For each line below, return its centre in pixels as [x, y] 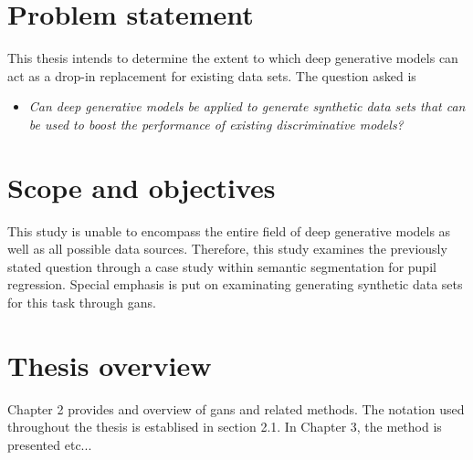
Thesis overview [110, 365]
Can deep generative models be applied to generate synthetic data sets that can [247, 106]
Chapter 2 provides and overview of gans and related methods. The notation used [236, 408]
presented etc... [50, 444]
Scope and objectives [142, 187]
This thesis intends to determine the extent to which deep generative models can [233, 58]
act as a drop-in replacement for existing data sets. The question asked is [212, 75]
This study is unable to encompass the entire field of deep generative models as [229, 230]
